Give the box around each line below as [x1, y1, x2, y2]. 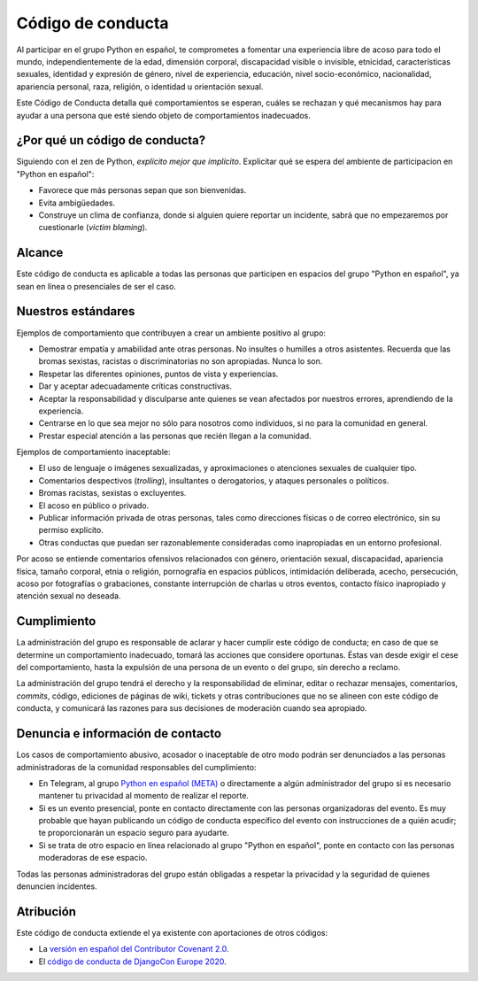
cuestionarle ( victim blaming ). [38, 222, 148, 233]
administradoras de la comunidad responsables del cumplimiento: [16, 761, 257, 772]
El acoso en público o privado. [38, 500, 150, 511]
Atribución [16, 904, 77, 919]
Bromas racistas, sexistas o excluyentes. [38, 488, 187, 498]
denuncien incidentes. [16, 881, 97, 892]
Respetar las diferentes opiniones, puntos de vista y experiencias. [38, 368, 279, 379]
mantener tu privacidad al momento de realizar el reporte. [38, 791, 250, 801]
